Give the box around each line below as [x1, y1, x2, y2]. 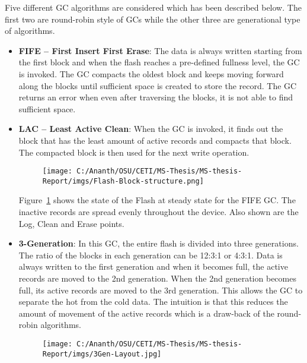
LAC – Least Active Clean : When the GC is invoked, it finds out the [18, 122, 283, 135]
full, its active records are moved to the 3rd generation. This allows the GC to [18, 283, 303, 296]
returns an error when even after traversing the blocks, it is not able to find [18, 91, 293, 103]
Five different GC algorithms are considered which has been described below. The [5, 1, 302, 13]
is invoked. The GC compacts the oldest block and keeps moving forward [18, 67, 284, 80]
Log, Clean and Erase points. [18, 217, 124, 229]
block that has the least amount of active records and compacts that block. [18, 134, 292, 146]
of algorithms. [5, 24, 55, 37]
